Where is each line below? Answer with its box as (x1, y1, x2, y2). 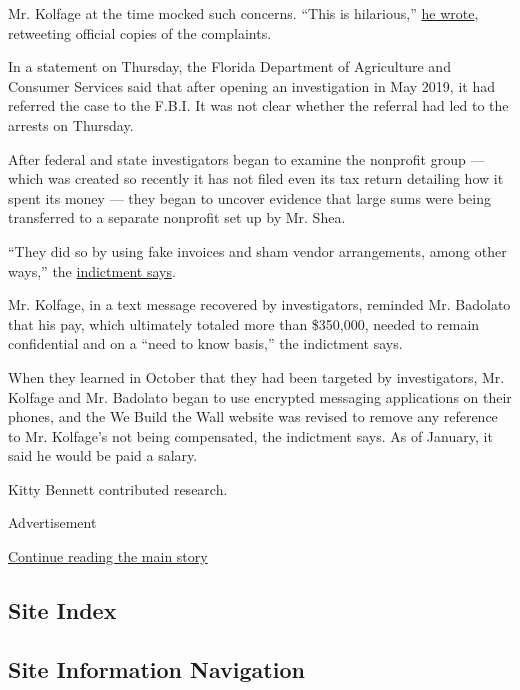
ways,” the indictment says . (8, 260, 176, 281)
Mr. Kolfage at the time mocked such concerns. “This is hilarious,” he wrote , (8, 3, 479, 23)
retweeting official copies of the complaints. (8, 22, 272, 43)
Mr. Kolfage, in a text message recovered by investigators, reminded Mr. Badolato (8, 294, 511, 315)
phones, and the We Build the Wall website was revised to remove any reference (8, 406, 498, 427)
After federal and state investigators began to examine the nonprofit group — (8, 148, 485, 169)
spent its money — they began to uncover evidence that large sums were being (8, 187, 491, 208)
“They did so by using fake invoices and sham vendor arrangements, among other (8, 240, 507, 261)
